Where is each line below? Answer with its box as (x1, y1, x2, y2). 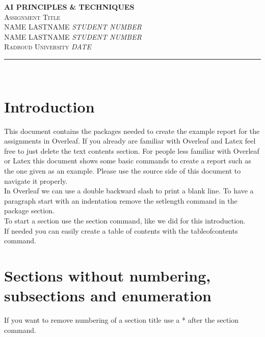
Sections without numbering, (4, 265, 211, 286)
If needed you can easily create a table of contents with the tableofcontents (4, 225, 238, 236)
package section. (4, 205, 55, 216)
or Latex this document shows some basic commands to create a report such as (4, 155, 251, 166)
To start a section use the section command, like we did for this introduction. (4, 215, 246, 226)
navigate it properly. (4, 175, 68, 186)
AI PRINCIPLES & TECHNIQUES (4, 2, 135, 12)
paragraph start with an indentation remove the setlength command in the (4, 195, 237, 206)
